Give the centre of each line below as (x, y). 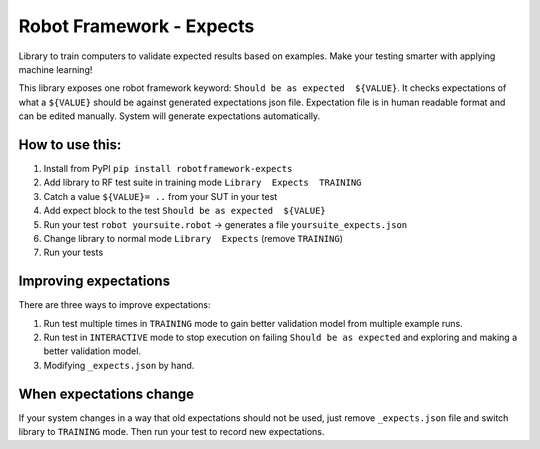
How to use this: (70, 144)
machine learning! (55, 69)
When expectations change (106, 393)
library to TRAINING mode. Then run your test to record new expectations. (171, 432)
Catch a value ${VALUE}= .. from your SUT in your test (160, 196)
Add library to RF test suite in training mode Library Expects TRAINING (202, 182)
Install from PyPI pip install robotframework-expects (168, 169)
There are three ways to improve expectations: (114, 305)
